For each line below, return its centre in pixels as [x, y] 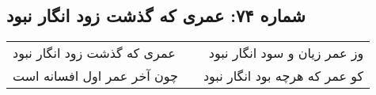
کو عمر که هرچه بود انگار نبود [283, 76]
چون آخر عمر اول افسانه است [95, 76]
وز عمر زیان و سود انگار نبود [286, 53]
